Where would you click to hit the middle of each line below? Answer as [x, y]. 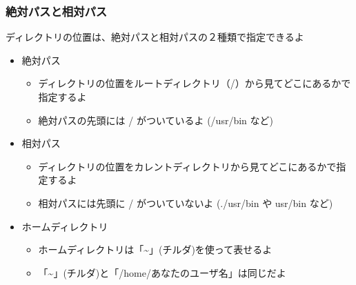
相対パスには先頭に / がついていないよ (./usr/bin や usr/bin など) [186, 203]
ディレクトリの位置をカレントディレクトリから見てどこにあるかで [187, 166]
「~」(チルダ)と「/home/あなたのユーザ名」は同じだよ [162, 272]
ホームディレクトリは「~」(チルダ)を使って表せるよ [155, 249]
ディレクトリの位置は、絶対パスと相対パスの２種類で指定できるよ [155, 37]
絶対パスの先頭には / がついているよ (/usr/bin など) [156, 120]
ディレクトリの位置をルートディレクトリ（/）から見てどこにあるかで [195, 83]
